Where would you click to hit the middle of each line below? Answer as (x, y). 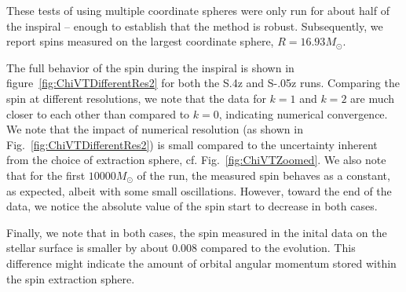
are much (373, 98)
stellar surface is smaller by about (88, 248)
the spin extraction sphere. (71, 278)
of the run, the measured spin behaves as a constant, (263, 175)
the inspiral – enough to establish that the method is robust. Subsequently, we (195, 26)
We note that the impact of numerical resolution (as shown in (155, 129)
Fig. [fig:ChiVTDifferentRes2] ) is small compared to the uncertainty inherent (192, 144)
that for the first (46, 175)
